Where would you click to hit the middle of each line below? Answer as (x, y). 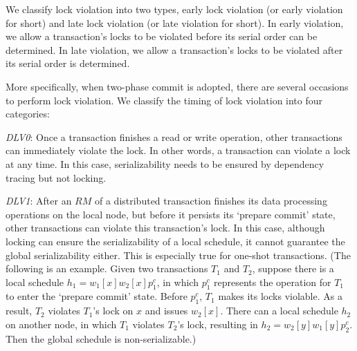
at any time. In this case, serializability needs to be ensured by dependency (165, 163)
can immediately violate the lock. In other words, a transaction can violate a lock (178, 150)
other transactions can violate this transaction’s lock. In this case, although (165, 228)
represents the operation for (273, 282)
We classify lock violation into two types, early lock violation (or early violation (174, 9)
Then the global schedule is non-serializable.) (101, 338)
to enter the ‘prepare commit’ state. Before (97, 296)
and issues (166, 311)
